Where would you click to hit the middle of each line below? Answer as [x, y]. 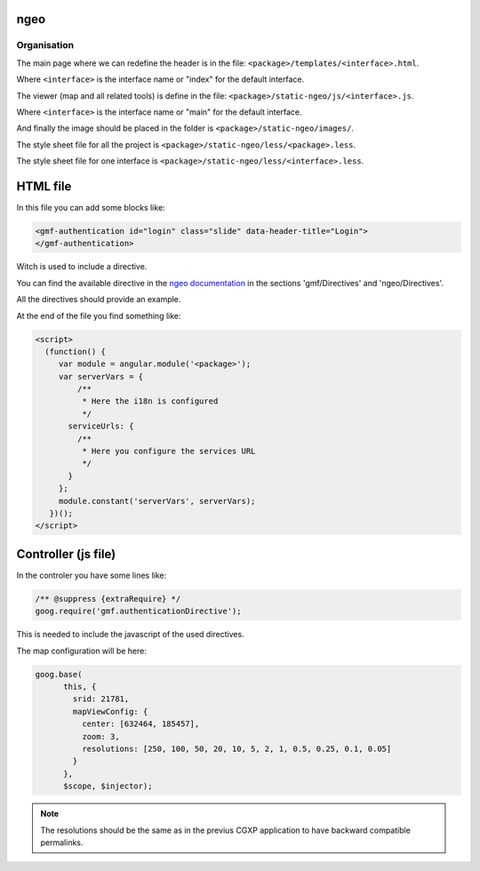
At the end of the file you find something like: [99, 316]
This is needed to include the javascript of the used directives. [130, 635]
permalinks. [62, 842]
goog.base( [59, 674]
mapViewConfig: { [110, 711]
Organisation [45, 45]
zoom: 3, [100, 736]
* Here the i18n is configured [150, 401]
